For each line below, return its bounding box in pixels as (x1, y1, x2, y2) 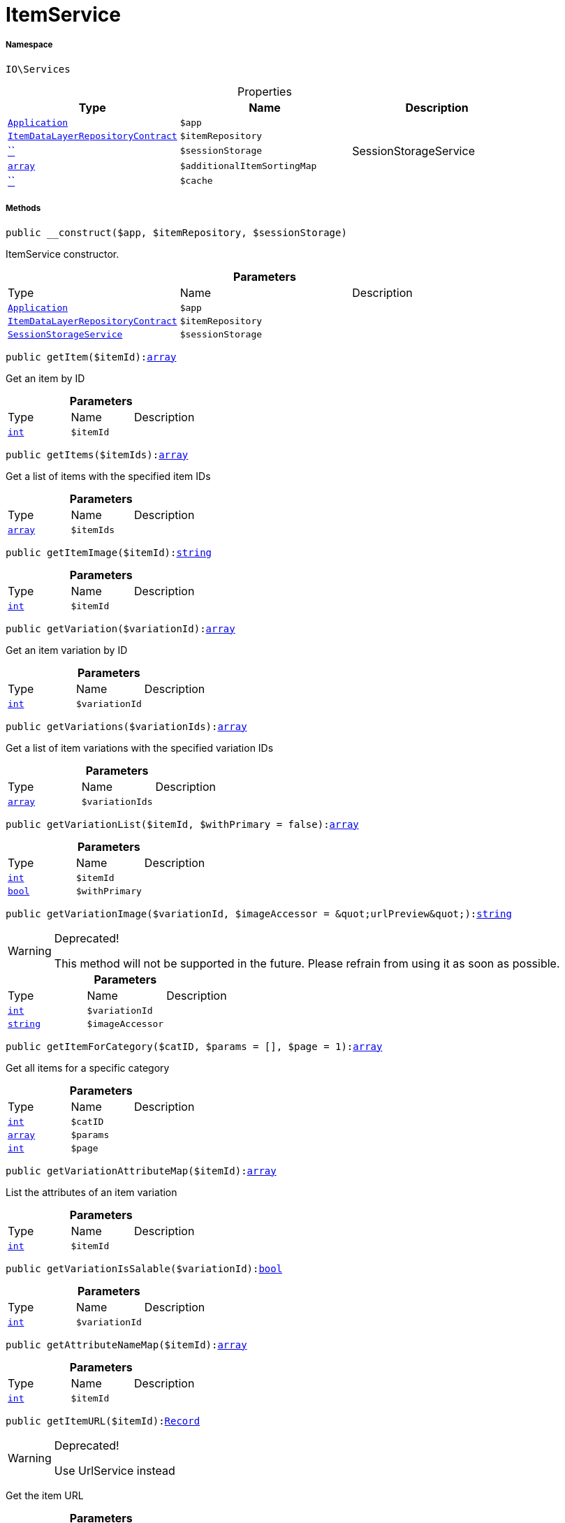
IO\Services (6, 63, 71, 75)
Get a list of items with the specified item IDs (6, 469, 211, 482)
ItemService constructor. (6, 247, 119, 260)
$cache (179, 175, 213, 187)
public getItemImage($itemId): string (6, 546, 212, 558)
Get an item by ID (6, 372, 85, 384)
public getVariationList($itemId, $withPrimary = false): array (6, 818, 359, 830)
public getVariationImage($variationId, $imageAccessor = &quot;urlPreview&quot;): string (6, 908, 512, 919)
